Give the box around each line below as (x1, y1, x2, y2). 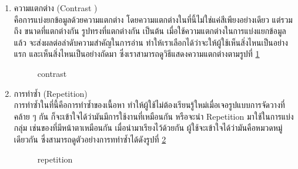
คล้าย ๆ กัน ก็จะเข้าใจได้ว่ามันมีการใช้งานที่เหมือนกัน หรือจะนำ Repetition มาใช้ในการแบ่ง (14, 110, 294, 122)
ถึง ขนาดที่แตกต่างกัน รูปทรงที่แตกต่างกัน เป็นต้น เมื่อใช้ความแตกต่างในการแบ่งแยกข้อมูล (14, 25, 286, 37)
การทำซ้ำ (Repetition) (14, 87, 88, 99)
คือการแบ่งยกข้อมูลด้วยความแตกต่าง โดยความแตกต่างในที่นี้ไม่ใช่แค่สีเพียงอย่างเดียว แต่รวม (14, 13, 293, 25)
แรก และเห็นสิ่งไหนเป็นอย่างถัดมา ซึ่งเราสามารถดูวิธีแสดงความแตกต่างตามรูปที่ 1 (14, 48, 260, 60)
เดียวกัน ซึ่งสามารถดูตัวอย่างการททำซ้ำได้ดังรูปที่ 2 (14, 133, 166, 145)
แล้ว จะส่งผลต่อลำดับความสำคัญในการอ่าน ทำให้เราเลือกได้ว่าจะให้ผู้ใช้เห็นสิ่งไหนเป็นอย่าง (14, 36, 288, 48)
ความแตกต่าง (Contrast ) (14, 2, 98, 13)
